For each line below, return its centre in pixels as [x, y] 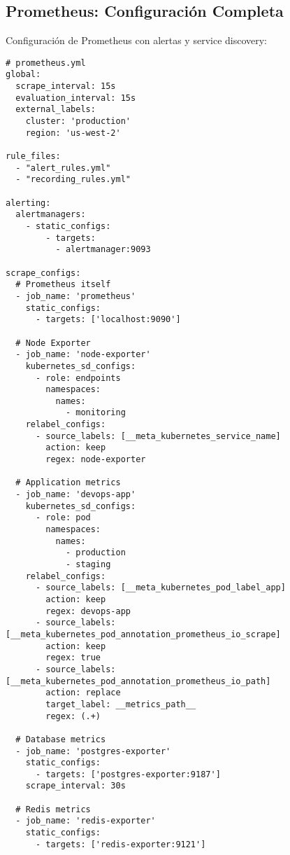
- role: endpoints [78, 378]
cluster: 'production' [78, 121]
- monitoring [95, 413]
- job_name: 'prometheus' [76, 296]
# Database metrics [61, 739]
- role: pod [63, 518]
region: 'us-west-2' [73, 133]
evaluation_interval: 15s [76, 98]
